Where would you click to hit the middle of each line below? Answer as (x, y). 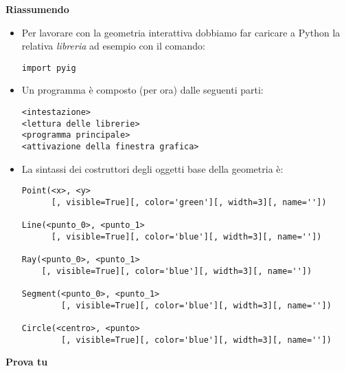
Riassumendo (37, 9)
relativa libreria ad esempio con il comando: (113, 46)
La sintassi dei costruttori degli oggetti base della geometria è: (152, 168)
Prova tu (27, 362)
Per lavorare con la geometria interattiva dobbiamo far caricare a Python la (181, 32)
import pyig (49, 68)
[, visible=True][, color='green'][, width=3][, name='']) (189, 202)
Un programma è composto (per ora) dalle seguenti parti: (142, 90)
